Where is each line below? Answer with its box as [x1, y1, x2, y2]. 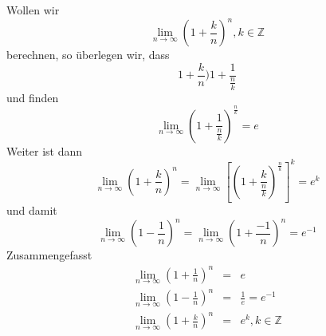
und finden [6, 89, 59, 105]
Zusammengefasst [6, 247, 92, 263]
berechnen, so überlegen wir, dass [6, 46, 170, 63]
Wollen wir [6, 2, 60, 18]
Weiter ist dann [6, 142, 83, 159]
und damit [6, 202, 57, 219]
